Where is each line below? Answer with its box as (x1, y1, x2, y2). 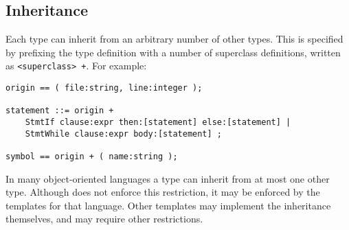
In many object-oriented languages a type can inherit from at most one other (5, 171, 330, 185)
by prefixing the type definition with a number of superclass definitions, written (5, 45, 341, 59)
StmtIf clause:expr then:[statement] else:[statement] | (25, 117, 291, 128)
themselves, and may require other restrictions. (5, 211, 203, 226)
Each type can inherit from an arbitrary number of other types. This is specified (5, 32, 344, 46)
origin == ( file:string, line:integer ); (5, 83, 203, 93)
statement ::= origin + (5, 106, 114, 116)
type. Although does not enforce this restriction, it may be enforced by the (5, 185, 320, 199)
